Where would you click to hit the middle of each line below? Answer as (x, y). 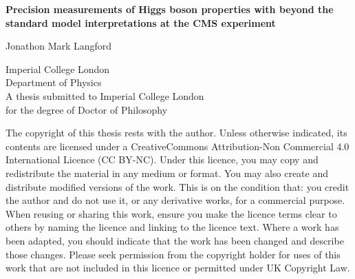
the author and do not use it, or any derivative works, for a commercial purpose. (175, 200)
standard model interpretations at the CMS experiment (141, 22)
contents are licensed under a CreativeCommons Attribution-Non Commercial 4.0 (177, 146)
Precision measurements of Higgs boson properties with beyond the (170, 9)
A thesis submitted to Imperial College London (105, 95)
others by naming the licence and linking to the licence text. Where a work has (172, 227)
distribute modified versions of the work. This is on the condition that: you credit (177, 186)
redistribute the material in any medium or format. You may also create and (167, 173)
